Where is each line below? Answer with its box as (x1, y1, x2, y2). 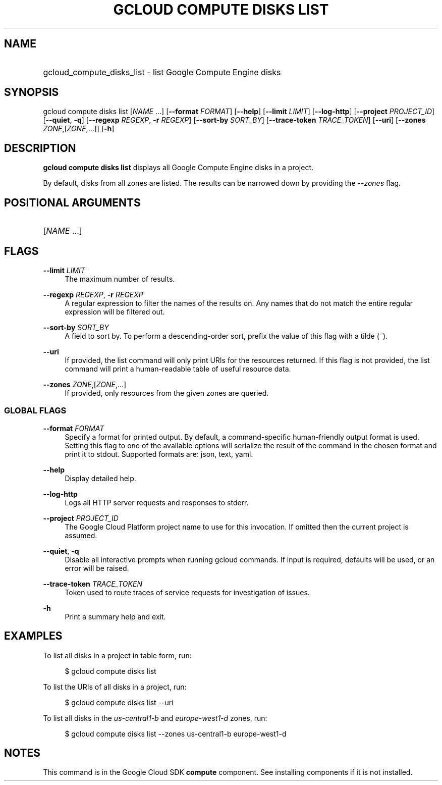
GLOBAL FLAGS (4, 405, 67, 416)
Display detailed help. (65, 474, 136, 483)
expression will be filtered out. (65, 307, 165, 316)
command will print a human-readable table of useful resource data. (65, 364, 291, 373)
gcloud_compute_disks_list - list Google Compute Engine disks (43, 67, 281, 77)
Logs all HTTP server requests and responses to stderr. (65, 498, 249, 507)
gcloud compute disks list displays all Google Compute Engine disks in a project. (43, 163, 314, 172)
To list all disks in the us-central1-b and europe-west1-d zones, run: (43, 713, 267, 722)
